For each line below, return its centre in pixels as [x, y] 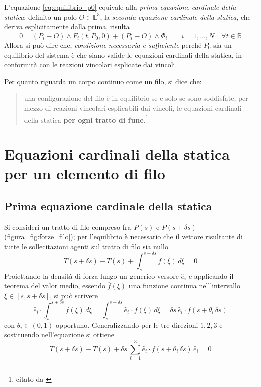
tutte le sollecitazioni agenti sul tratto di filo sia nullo [86, 246]
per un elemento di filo [85, 174]
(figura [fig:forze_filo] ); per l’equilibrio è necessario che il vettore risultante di [123, 236]
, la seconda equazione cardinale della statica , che [175, 16]
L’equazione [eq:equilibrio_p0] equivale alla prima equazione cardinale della [120, 7]
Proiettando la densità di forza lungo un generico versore [91, 275]
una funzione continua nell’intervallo [184, 285]
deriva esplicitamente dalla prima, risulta [67, 26]
